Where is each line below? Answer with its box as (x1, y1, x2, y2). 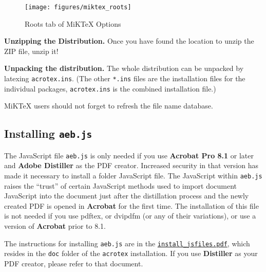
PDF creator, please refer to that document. (4, 258, 143, 268)
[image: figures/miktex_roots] (25, 4, 131, 11)
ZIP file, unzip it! (4, 45, 59, 56)
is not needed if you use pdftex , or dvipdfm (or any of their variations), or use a (4, 210, 256, 221)
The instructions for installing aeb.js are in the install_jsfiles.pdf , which (4, 238, 250, 248)
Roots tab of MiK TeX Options (25, 18, 121, 29)
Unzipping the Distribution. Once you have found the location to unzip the (4, 35, 254, 46)
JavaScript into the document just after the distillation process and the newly (4, 190, 249, 201)
